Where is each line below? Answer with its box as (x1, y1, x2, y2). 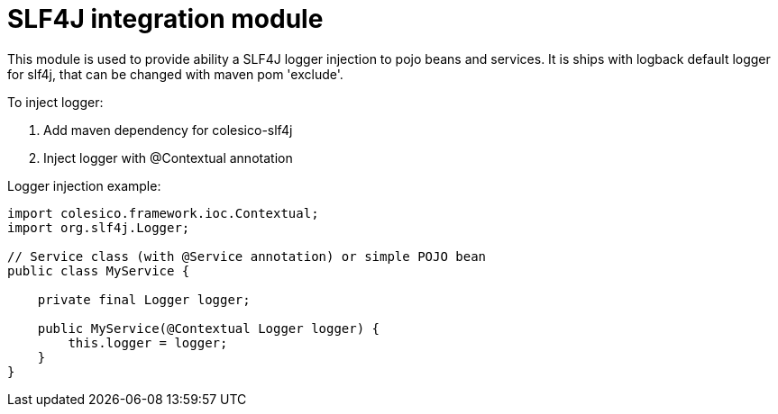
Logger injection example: (7, 177, 161, 193)
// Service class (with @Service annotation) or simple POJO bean (7, 248, 487, 264)
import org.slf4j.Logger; (7, 220, 190, 235)
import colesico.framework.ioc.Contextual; (7, 205, 319, 220)
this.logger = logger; (68, 335, 228, 350)
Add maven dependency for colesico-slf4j (43, 121, 293, 138)
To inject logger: (7, 94, 104, 110)
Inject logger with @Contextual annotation (43, 149, 293, 166)
